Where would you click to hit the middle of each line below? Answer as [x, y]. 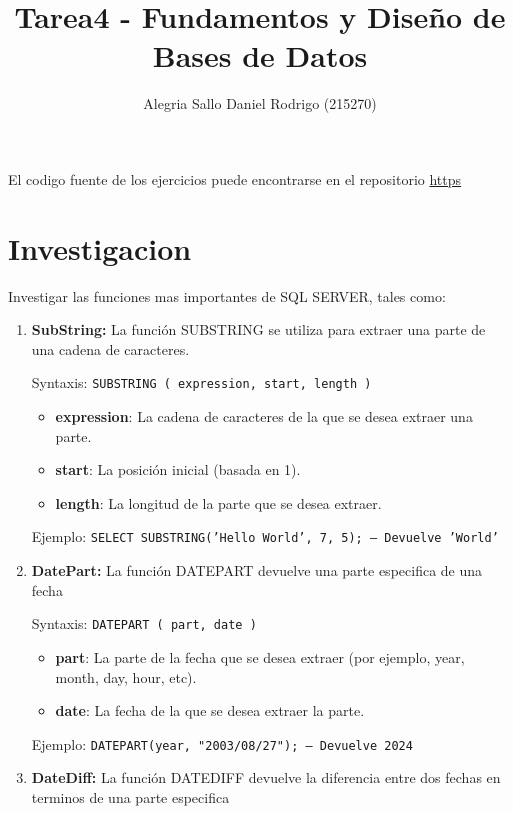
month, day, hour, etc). [126, 676]
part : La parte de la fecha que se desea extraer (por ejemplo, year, [260, 656]
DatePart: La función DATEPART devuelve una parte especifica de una [257, 570]
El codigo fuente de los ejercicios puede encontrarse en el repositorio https [235, 178]
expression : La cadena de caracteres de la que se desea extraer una [264, 416]
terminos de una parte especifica [130, 796]
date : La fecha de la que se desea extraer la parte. [210, 710]
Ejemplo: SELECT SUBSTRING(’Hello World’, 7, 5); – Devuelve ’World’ [265, 536]
